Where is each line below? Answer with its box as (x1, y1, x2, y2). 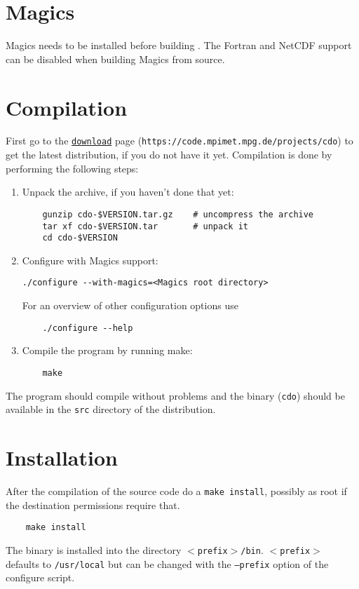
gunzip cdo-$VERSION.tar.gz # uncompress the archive (42, 209, 314, 219)
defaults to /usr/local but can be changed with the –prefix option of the (6, 556, 329, 571)
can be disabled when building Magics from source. (6, 51, 225, 66)
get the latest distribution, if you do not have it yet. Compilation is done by (6, 147, 332, 162)
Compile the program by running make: (22, 343, 193, 358)
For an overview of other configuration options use (22, 298, 238, 313)
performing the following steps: (6, 161, 139, 175)
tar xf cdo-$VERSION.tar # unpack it (42, 221, 248, 231)
